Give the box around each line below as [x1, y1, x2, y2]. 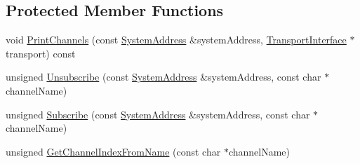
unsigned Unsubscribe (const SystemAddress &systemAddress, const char [6, 69, 321, 84]
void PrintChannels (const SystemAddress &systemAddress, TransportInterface [6, 32, 347, 47]
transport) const [6, 46, 76, 60]
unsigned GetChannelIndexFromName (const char [6, 144, 221, 158]
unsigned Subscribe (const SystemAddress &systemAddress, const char [6, 107, 310, 121]
